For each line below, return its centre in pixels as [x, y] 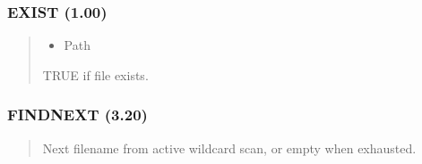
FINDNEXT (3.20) [78, 115]
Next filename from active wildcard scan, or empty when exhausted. [229, 148]
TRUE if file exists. [95, 74]
